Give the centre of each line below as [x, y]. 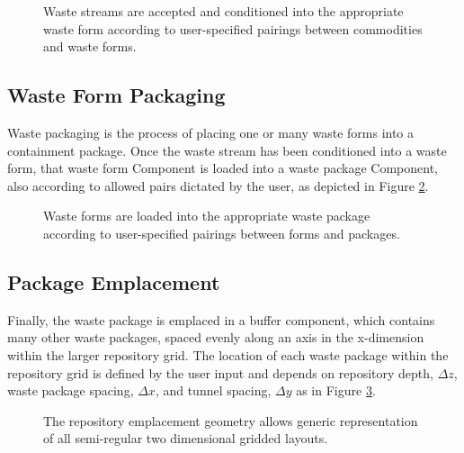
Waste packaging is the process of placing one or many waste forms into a [211, 132]
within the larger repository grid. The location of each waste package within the [228, 354]
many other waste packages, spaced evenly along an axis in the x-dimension [216, 337]
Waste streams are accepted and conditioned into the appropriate [223, 11]
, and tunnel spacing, [213, 390]
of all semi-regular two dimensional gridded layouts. [186, 438]
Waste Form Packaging [116, 95]
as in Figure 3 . [336, 390]
